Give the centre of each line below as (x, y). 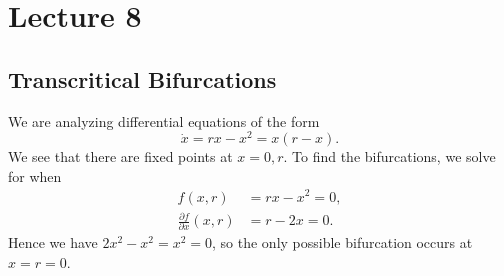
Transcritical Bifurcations (142, 78)
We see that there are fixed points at (120, 156)
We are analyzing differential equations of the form (164, 120)
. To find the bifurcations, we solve (389, 156)
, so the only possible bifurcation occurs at (342, 242)
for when (35, 175)
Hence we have (53, 242)
